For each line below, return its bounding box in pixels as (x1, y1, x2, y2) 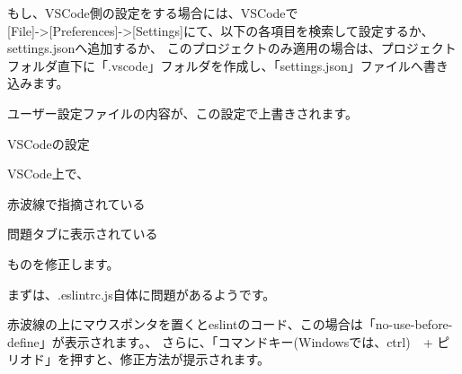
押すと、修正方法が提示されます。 (69, 350, 271, 369)
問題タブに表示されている (7, 224, 158, 243)
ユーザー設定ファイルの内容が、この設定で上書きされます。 (7, 103, 359, 122)
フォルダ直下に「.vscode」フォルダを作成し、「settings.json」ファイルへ (7, 56, 423, 74)
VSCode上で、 (7, 164, 90, 183)
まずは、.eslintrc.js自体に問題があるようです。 (7, 284, 276, 303)
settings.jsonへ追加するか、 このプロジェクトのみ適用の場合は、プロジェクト (7, 39, 457, 57)
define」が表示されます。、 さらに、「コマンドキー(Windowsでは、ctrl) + (7, 332, 433, 351)
